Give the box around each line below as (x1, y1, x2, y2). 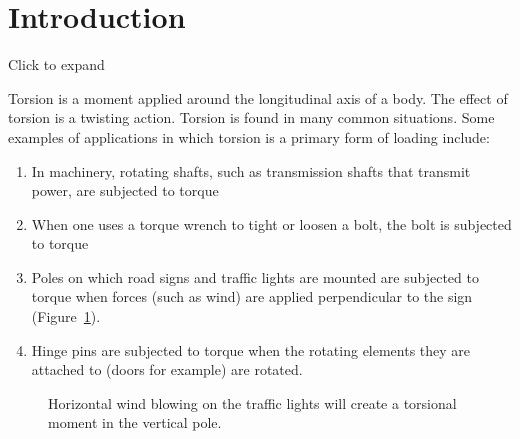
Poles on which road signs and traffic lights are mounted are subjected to (31, 266, 479, 287)
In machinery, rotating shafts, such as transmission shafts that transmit (31, 160, 471, 181)
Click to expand (8, 54, 105, 75)
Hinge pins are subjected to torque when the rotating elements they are (31, 339, 471, 360)
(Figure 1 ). (31, 306, 101, 327)
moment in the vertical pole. (48, 412, 222, 433)
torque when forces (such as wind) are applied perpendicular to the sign (31, 286, 473, 307)
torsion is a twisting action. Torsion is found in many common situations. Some (8, 107, 495, 128)
